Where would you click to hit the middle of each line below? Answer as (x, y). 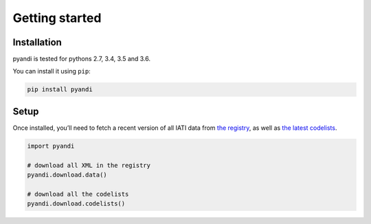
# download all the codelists (78, 194)
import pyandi (51, 146)
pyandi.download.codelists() (76, 204)
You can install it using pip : (52, 71)
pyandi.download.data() (67, 175)
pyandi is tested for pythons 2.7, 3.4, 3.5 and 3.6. (82, 59)
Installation (37, 42)
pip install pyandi (60, 90)
